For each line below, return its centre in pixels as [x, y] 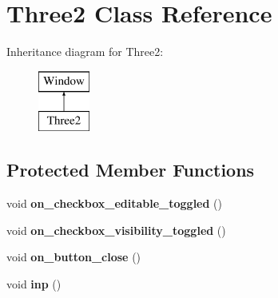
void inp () [34, 283]
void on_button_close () [74, 257]
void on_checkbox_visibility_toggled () [116, 230]
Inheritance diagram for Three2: [85, 52]
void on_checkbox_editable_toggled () [114, 203]
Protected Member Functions [131, 170]
